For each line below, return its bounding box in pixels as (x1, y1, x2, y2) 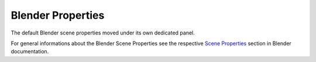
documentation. (11, 48, 49, 55)
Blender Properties (11, 9, 105, 22)
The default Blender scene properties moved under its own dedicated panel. (11, 29, 195, 36)
